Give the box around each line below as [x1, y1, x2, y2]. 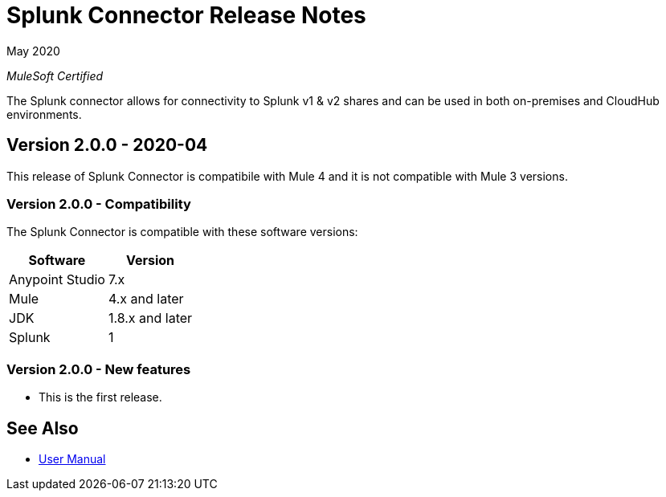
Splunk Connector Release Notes [6, 2, 366, 29]
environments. [6, 107, 82, 121]
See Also [6, 418, 79, 438]
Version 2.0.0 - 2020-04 [6, 135, 208, 156]
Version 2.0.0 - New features [6, 361, 191, 377]
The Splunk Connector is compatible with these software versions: [6, 225, 358, 239]
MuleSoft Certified [6, 68, 104, 83]
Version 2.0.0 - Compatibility [6, 195, 191, 212]
